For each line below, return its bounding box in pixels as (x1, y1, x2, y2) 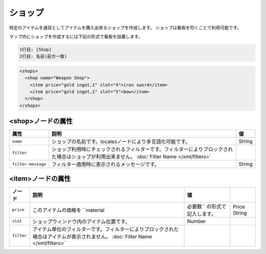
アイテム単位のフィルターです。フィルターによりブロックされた (32, 225, 179, 232)
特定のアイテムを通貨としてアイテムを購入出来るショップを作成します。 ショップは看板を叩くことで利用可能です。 (9, 25, 241, 31)
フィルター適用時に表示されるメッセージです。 (51, 161, 160, 168)
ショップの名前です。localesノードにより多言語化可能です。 (51, 138, 191, 145)
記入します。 (187, 210, 217, 217)
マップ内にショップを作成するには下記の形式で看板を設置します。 (9, 33, 143, 39)
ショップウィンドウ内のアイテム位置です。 (32, 218, 131, 225)
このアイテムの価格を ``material (32, 207, 105, 214)
